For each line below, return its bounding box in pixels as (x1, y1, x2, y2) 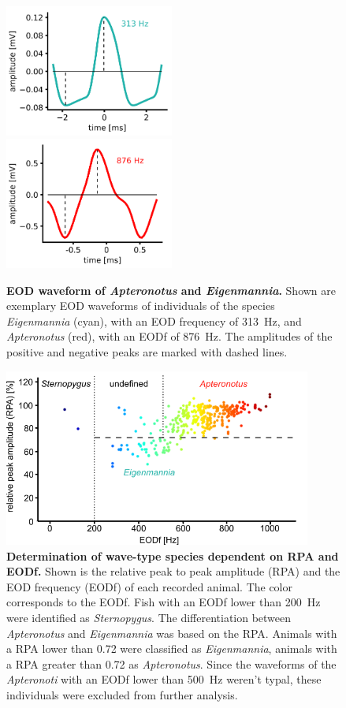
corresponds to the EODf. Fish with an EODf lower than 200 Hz (6, 594, 321, 610)
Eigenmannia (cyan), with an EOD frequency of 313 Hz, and (6, 312, 302, 329)
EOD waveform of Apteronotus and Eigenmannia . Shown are (6, 281, 337, 298)
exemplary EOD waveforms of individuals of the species (6, 297, 275, 314)
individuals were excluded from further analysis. (6, 686, 238, 702)
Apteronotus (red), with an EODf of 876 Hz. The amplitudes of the (6, 328, 333, 345)
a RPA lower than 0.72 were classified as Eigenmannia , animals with (6, 640, 337, 657)
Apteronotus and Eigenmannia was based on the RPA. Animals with (6, 624, 337, 641)
